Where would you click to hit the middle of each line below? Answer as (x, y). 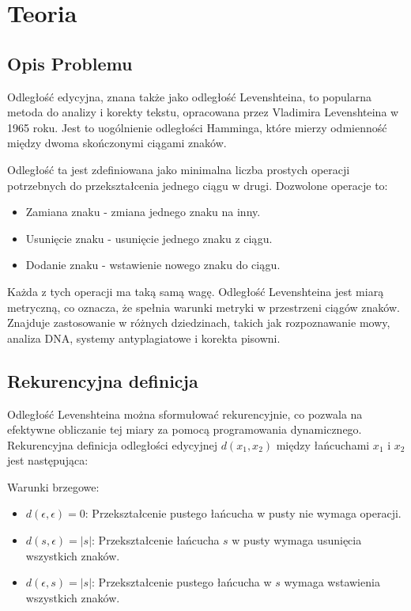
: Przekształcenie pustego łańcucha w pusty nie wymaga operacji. (243, 513)
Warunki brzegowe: (53, 486)
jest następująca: (48, 460)
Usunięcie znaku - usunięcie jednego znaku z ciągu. (149, 238)
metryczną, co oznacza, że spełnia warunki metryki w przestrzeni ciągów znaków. (204, 307)
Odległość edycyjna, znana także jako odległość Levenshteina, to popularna (189, 96)
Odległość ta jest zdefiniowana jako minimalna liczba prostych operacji (179, 169)
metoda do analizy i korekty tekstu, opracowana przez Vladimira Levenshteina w (203, 112)
